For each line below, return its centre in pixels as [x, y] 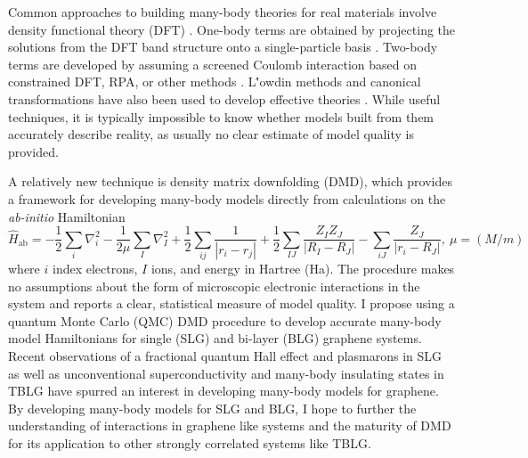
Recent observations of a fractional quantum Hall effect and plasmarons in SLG [225, 356]
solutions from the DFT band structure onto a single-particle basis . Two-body [223, 47]
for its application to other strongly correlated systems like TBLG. [190, 442]
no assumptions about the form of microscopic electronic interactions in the [214, 286]
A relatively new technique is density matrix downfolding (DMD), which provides [230, 181]
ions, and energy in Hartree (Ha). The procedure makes [303, 269]
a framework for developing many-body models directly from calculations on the [227, 198]
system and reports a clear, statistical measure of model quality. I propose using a [232, 303]
